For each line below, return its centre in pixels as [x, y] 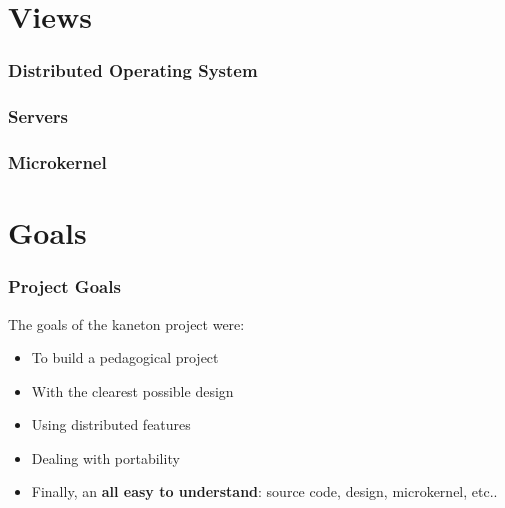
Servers [38, 116]
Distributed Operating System [133, 70]
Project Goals [64, 286]
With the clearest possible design [132, 390]
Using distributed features [111, 424]
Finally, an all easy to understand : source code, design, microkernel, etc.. [264, 491]
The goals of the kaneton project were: [126, 323]
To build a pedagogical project [125, 357]
